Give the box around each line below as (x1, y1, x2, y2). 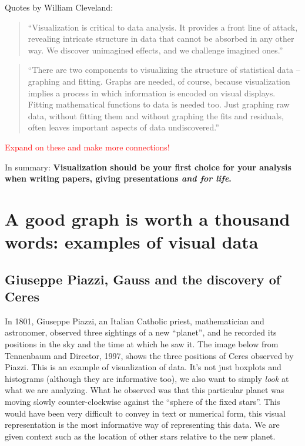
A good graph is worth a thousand (5, 206, 290, 230)
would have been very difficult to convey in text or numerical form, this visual (5, 407, 286, 419)
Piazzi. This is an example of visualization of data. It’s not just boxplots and (5, 361, 281, 373)
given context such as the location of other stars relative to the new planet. (5, 430, 276, 442)
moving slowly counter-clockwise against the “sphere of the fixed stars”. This (5, 395, 280, 408)
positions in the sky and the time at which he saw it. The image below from (5, 338, 279, 350)
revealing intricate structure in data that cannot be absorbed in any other (28, 32, 294, 45)
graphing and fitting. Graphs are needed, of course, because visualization (28, 75, 290, 87)
